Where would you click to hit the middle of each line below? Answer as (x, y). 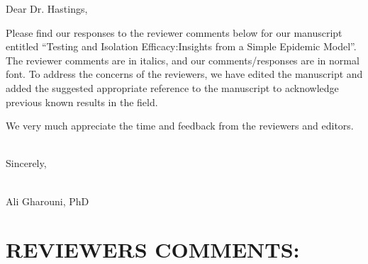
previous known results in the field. (82, 102)
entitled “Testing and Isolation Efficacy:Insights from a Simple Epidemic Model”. (181, 46)
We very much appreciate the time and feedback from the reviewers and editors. (180, 126)
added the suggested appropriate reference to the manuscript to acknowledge (172, 87)
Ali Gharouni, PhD (48, 201)
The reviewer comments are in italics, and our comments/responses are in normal (183, 60)
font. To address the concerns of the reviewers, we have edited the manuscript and (184, 74)
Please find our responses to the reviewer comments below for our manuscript (174, 32)
